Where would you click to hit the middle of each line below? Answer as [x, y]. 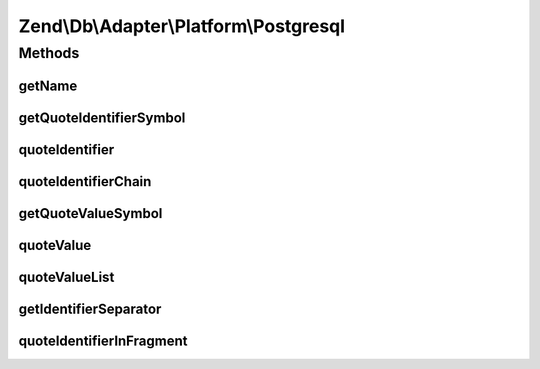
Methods [49, 53]
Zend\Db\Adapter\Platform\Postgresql [181, 26]
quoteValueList [66, 276]
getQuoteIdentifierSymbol [102, 117]
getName [48, 85]
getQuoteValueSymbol [90, 213]
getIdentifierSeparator [90, 308]
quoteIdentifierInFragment [103, 340]
